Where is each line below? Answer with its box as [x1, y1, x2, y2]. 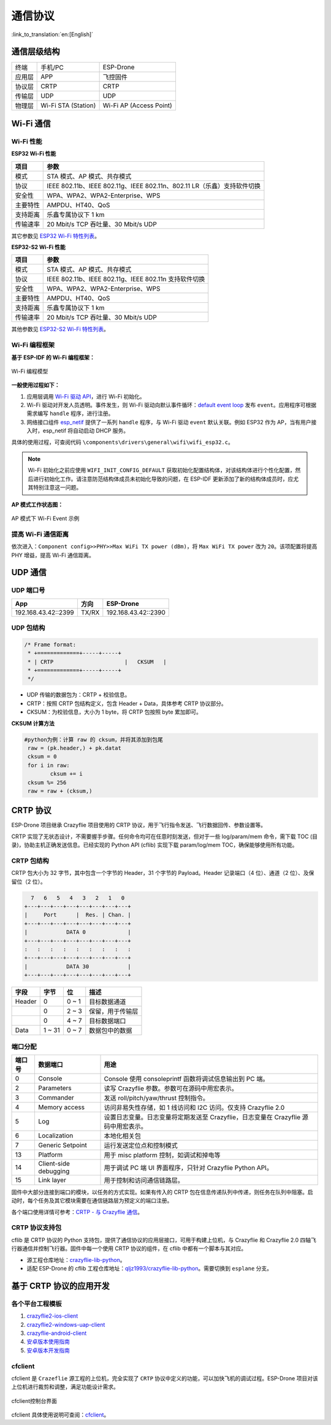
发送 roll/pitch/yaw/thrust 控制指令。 [104, 1093, 210, 1102]
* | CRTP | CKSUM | [28, 658, 167, 665]
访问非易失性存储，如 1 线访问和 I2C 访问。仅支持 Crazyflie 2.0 [104, 1103, 285, 1112]
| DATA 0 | [24, 929, 131, 936]
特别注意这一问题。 [32, 484, 82, 491]
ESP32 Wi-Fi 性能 [11, 150, 56, 158]
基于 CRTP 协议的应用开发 [11, 1280, 110, 1291]
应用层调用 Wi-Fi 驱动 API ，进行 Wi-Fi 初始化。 [26, 392, 145, 400]
